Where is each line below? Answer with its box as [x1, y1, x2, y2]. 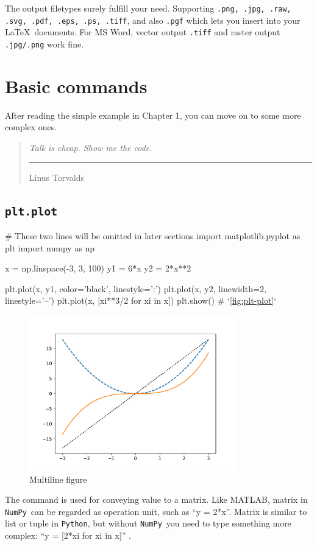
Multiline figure [29, 472, 87, 485]
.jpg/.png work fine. [5, 37, 84, 50]
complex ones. [5, 121, 57, 133]
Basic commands [5, 73, 148, 98]
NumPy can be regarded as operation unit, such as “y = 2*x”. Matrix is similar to [5, 505, 307, 517]
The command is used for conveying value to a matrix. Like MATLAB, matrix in [5, 493, 308, 506]
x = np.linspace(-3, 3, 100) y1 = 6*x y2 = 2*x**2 [5, 262, 191, 275]
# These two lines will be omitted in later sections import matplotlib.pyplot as [5, 229, 301, 242]
